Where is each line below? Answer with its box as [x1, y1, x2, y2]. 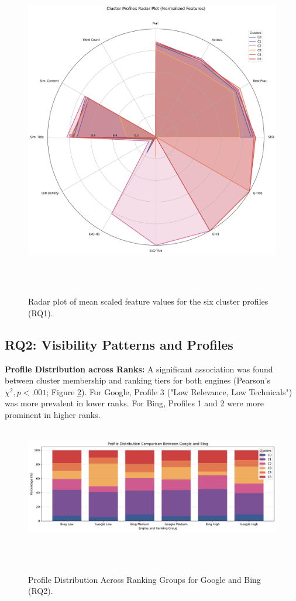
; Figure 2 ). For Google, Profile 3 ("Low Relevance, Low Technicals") [46, 385, 292, 398]
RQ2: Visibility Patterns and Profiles [5, 335, 233, 353]
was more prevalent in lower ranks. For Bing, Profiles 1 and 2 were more [5, 397, 264, 409]
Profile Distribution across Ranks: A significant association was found [5, 362, 273, 375]
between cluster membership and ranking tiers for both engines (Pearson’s [5, 374, 270, 386]
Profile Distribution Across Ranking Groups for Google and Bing [28, 573, 261, 585]
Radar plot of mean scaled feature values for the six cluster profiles [28, 295, 269, 308]
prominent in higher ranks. [5, 409, 101, 421]
